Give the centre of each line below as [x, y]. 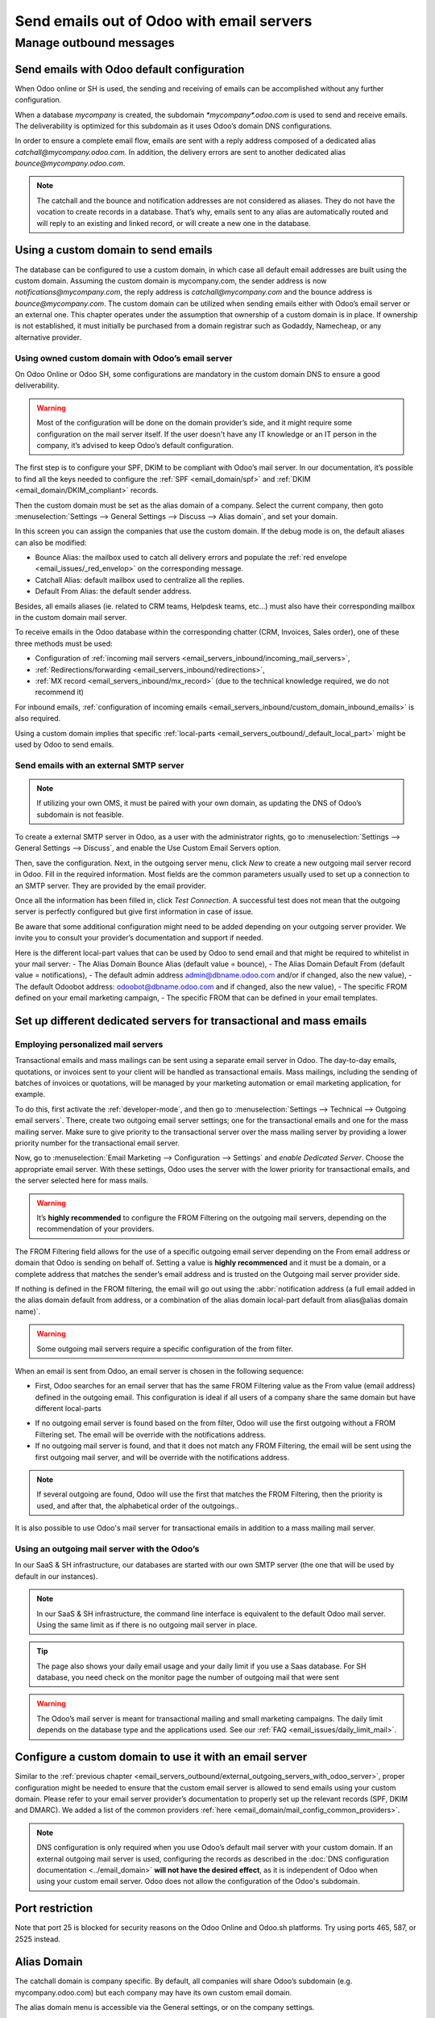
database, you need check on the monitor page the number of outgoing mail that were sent [188, 1677]
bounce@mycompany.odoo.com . [70, 163]
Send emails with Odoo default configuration [130, 69]
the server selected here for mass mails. [82, 1181]
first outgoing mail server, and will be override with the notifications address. [162, 1457]
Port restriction [54, 1909]
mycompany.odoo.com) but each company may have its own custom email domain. [153, 1992]
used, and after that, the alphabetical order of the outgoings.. [138, 1505]
